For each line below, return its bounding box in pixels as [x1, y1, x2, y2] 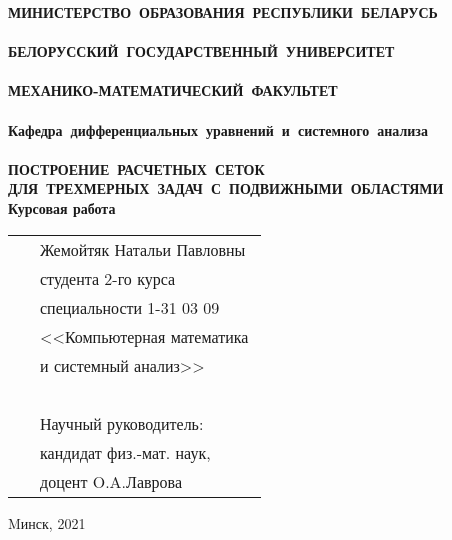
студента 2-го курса [40, 266, 176, 290]
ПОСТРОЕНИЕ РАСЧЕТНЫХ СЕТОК [8, 158, 265, 179]
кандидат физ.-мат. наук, [40, 440, 211, 464]
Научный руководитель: [40, 411, 204, 435]
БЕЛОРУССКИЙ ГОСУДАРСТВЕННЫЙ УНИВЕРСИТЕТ [8, 41, 395, 62]
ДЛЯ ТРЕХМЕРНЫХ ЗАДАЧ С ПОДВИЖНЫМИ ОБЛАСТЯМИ [8, 178, 444, 199]
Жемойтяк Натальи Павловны [40, 237, 246, 261]
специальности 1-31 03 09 [40, 295, 220, 319]
